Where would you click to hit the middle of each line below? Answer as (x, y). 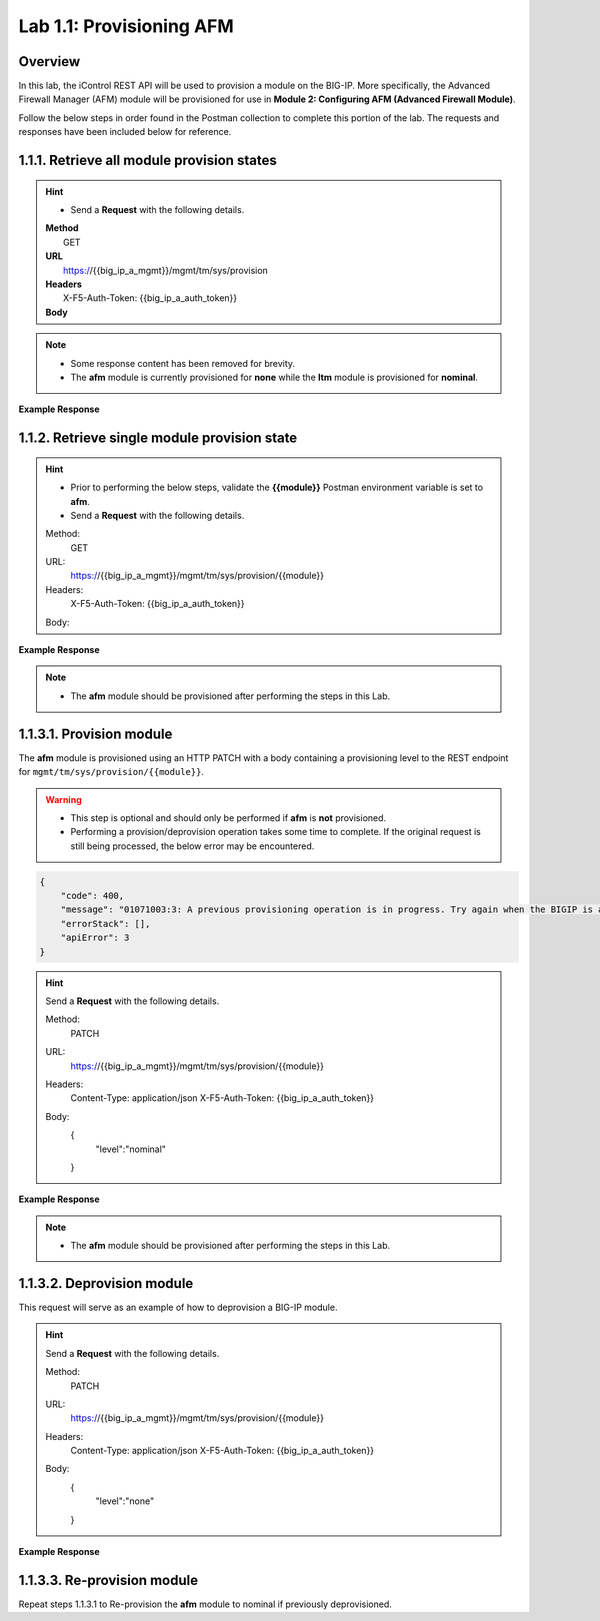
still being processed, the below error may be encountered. (192, 846)
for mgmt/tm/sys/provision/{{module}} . (111, 772)
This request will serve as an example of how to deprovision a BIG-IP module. (178, 1307)
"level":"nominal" (131, 1149)
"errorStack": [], (105, 923)
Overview (49, 61)
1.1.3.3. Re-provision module (108, 1580)
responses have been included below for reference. (125, 132)
